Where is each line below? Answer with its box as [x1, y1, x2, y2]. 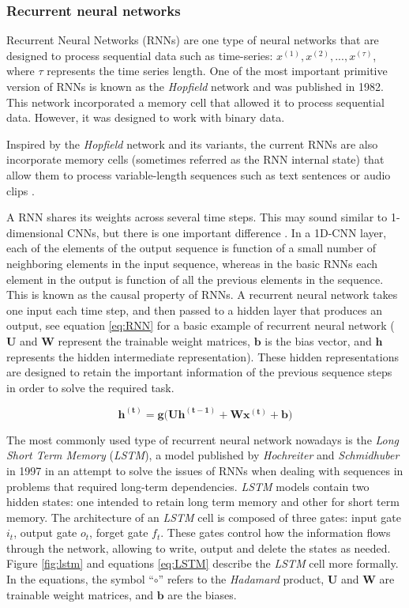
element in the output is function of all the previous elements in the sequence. [6, 270, 384, 287]
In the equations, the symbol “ [6, 571, 154, 587]
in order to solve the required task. [6, 379, 174, 395]
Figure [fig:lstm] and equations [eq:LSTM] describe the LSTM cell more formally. [6, 555, 399, 572]
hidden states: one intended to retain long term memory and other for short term [6, 493, 400, 510]
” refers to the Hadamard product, [158, 571, 325, 587]
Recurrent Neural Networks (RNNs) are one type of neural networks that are [6, 32, 379, 48]
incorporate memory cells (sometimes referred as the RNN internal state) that [6, 151, 385, 168]
